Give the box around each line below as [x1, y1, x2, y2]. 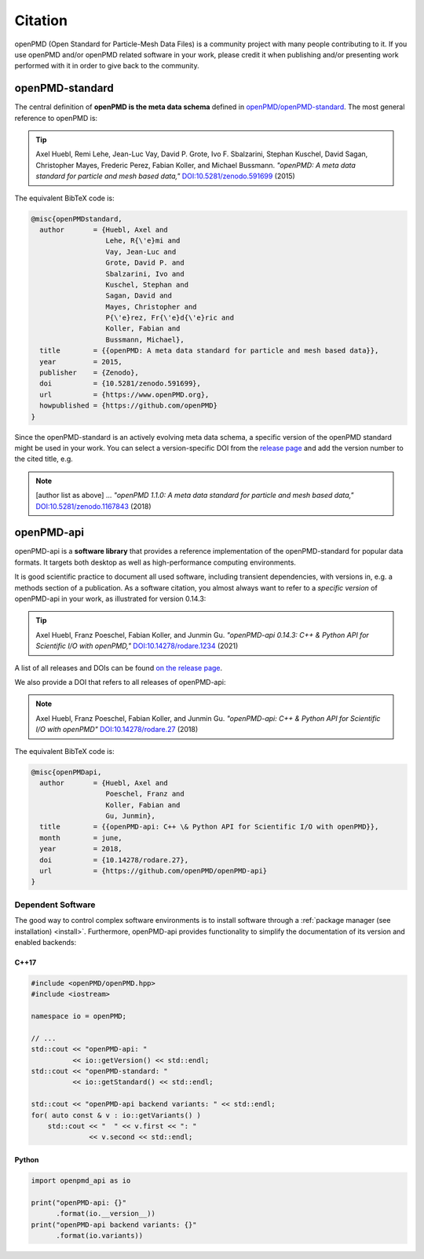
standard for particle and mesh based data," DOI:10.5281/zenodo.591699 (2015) [35, 171, 296, 181]
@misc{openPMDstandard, [31, 214, 123, 223]
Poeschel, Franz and [105, 789, 185, 799]
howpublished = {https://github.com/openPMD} [39, 401, 217, 410]
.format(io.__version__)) [56, 1210, 156, 1218]
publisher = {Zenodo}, [39, 368, 139, 377]
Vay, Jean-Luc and [105, 247, 177, 256]
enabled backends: [14, 937, 77, 946]
